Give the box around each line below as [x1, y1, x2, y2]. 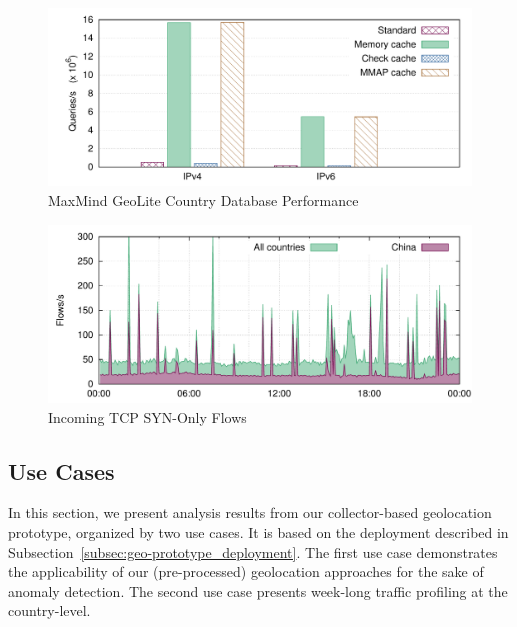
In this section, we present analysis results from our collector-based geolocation [8, 502, 492, 523]
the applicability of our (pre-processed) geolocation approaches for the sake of [8, 561, 484, 582]
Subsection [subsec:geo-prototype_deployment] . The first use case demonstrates [8, 541, 498, 562]
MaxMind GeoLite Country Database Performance [48, 190, 359, 211]
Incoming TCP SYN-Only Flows [48, 406, 247, 427]
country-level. [8, 600, 91, 621]
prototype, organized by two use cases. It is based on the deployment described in [8, 522, 509, 543]
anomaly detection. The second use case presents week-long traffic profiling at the [8, 580, 508, 601]
